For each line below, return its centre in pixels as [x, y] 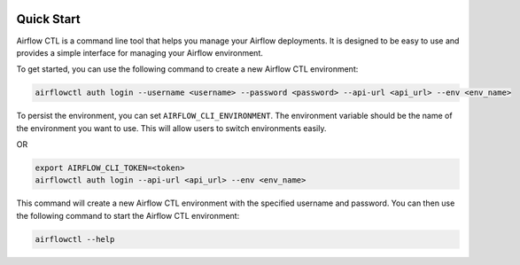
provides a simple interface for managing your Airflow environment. [140, 52]
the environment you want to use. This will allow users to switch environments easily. [171, 128]
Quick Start [48, 19]
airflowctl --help [75, 239]
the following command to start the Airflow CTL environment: [128, 215]
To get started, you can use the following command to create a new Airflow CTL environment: [187, 69]
